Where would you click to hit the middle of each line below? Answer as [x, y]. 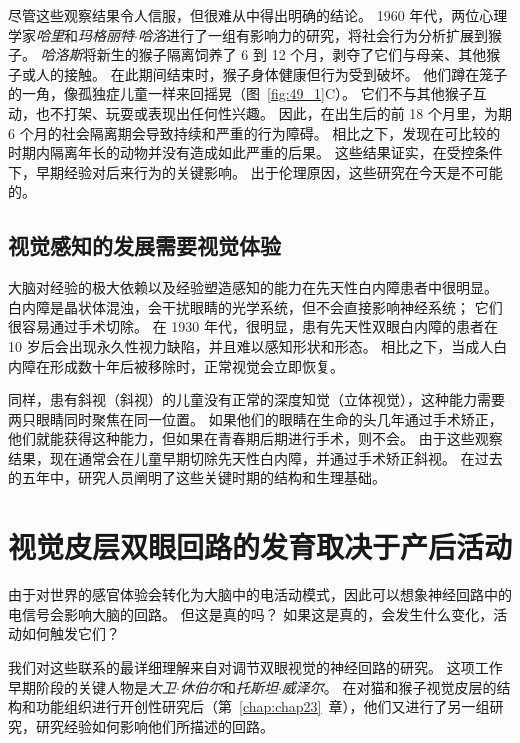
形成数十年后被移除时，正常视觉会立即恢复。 [196, 365]
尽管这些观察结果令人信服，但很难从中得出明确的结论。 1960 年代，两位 [244, 15]
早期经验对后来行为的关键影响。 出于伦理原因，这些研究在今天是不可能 [269, 171]
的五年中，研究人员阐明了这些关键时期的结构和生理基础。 [197, 477]
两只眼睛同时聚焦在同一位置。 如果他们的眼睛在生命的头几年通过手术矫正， [255, 418]
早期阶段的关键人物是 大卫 [92, 686]
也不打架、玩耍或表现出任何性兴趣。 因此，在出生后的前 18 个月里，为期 [273, 112]
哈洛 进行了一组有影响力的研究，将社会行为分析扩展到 [312, 34]
